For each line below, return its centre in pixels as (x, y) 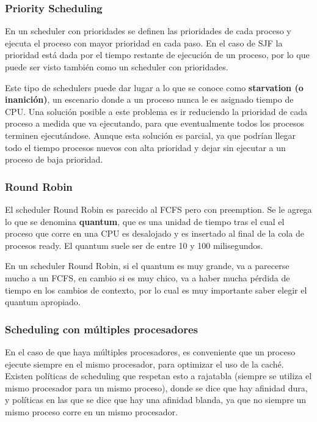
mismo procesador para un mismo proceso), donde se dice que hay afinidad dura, (156, 387)
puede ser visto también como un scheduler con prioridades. (117, 67)
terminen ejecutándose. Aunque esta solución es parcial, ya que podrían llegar (151, 135)
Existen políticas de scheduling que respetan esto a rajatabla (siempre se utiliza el (158, 376)
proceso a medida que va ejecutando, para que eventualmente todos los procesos (155, 123)
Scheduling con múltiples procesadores (102, 329)
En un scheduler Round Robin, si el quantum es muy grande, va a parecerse (147, 266)
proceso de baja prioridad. (54, 159)
